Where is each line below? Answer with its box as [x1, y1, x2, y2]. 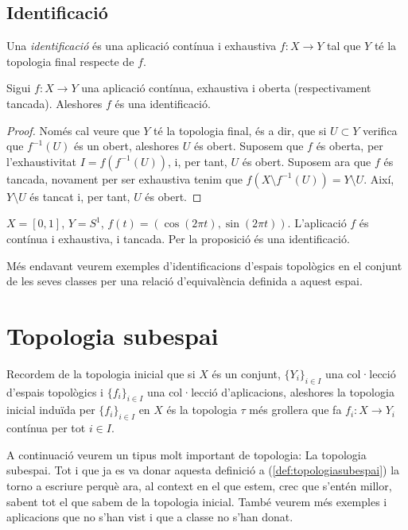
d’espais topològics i [6, 383, 103, 400]
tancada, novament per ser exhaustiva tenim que [6, 170, 243, 187]
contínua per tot [6, 420, 86, 436]
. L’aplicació [287, 215, 347, 231]
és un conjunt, [212, 365, 281, 381]
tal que [327, 37, 361, 54]
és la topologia [166, 401, 237, 418]
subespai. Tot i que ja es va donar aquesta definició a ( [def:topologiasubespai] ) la [6, 462, 400, 478]
